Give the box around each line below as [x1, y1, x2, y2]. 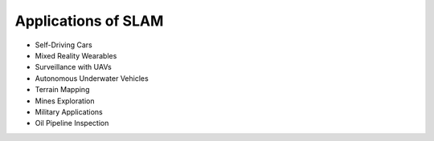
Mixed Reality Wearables [35, 50, 117, 60]
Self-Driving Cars [35, 40, 92, 50]
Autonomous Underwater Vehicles [35, 73, 149, 83]
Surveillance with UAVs [35, 62, 112, 72]
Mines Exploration [35, 96, 95, 106]
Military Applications [35, 107, 104, 116]
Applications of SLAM [14, 12, 164, 30]
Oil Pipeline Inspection [35, 119, 109, 128]
